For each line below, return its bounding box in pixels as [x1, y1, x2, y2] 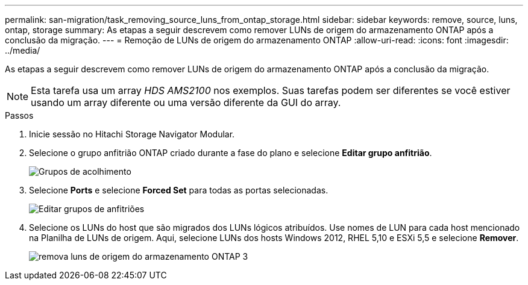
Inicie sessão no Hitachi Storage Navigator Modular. [29, 129, 235, 139]
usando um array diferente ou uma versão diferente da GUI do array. [31, 96, 341, 108]
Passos [5, 110, 34, 121]
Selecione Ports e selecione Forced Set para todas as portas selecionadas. [29, 185, 328, 195]
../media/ [5, 45, 40, 55]
